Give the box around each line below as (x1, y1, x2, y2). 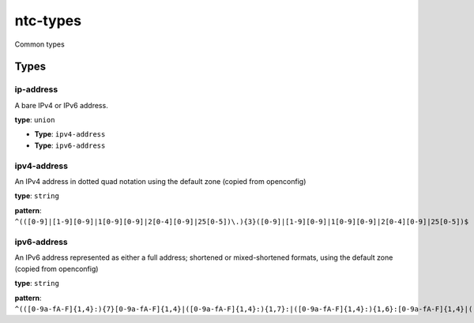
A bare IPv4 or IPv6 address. (14, 100, 108, 110)
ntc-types (14, 12, 82, 29)
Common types (14, 39, 65, 49)
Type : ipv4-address (34, 130, 106, 139)
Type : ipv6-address (34, 141, 106, 150)
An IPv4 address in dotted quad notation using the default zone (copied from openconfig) (14, 177, 307, 186)
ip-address (14, 84, 58, 95)
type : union (14, 115, 55, 125)
